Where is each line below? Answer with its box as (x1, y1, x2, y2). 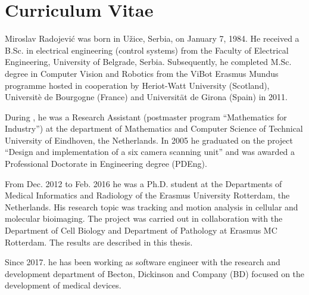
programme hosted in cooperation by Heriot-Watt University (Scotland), (5, 79, 270, 91)
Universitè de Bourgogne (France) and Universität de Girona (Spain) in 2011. (5, 91, 288, 103)
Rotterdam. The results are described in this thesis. (5, 235, 193, 248)
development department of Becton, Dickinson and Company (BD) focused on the (5, 267, 305, 280)
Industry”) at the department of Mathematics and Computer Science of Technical (5, 122, 303, 135)
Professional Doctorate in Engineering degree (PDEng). (5, 157, 207, 170)
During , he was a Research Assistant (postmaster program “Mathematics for (5, 110, 287, 123)
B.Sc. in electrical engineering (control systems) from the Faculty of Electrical (5, 44, 289, 56)
